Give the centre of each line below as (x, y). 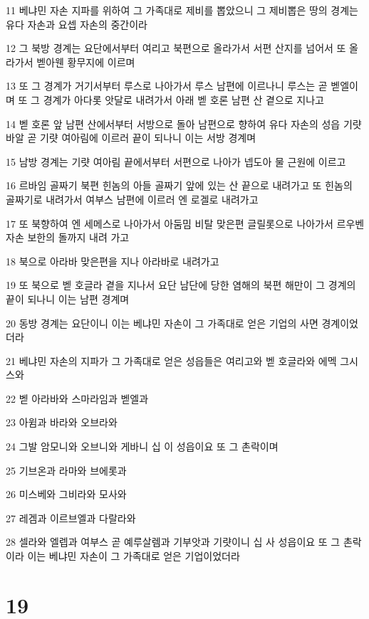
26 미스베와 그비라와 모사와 (66, 494)
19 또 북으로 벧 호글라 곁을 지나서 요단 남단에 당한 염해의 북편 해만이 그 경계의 (181, 285)
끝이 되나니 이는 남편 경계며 (68, 298)
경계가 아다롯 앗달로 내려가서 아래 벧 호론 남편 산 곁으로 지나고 (184, 99)
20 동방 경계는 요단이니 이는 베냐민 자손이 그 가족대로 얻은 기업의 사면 (162, 323)
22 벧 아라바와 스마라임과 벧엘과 (77, 398)
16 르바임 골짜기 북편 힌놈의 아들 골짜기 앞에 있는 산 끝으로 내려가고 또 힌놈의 (179, 185)
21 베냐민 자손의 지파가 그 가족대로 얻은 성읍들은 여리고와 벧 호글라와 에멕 (171, 360)
